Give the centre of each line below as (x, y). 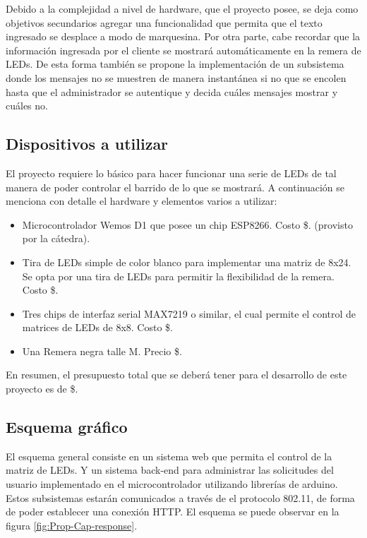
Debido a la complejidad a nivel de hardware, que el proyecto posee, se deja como (182, 8)
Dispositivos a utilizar (87, 144)
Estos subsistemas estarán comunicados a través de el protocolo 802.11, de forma (180, 497)
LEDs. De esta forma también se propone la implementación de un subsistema (175, 64)
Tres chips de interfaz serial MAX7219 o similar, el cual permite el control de (189, 313)
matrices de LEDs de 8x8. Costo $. (97, 327)
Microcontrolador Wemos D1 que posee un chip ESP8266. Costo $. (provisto (187, 224)
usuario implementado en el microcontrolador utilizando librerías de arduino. (172, 484)
